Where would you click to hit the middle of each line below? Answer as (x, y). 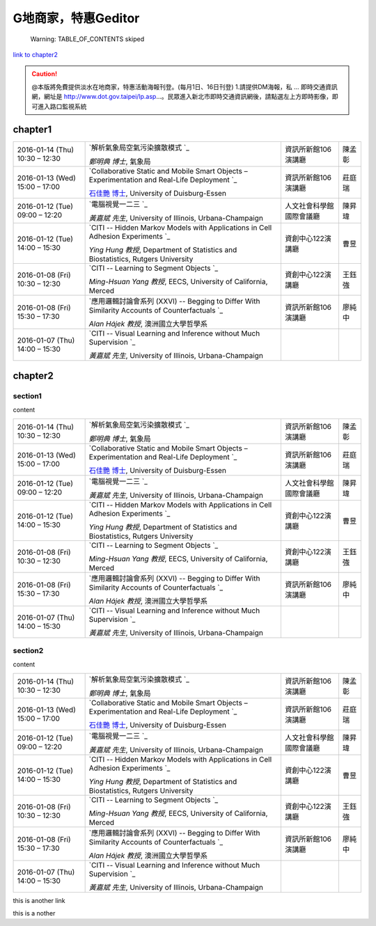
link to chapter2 (36, 54)
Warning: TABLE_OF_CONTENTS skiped (87, 39)
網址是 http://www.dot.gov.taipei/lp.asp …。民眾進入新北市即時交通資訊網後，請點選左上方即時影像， (188, 97)
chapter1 (32, 130)
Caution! (45, 74)
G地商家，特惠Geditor (76, 18)
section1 (27, 395)
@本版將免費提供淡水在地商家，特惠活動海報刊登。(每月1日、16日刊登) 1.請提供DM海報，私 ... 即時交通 (179, 86)
